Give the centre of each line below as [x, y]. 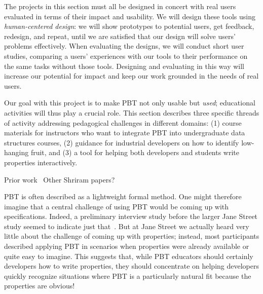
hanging [16, 152]
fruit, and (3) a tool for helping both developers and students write [135, 152]
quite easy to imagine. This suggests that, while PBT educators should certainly [129, 256]
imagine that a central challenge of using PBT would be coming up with [117, 206]
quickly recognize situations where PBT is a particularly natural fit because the [128, 275]
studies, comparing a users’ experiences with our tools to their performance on [126, 56]
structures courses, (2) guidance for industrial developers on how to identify [122, 142]
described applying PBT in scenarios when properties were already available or [127, 246]
